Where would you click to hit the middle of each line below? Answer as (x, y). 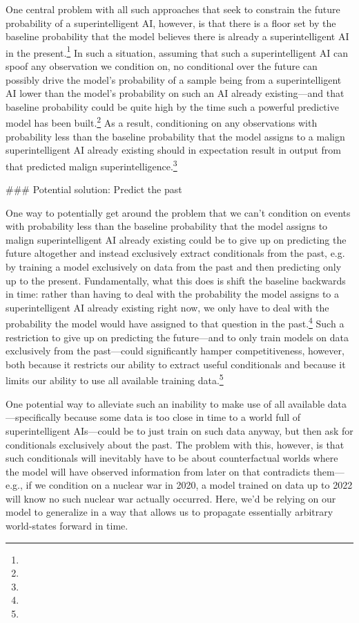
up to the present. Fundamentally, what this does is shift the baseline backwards (176, 280)
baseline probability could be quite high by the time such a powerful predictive (172, 106)
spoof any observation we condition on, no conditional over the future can (162, 66)
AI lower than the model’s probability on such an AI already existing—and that (175, 93)
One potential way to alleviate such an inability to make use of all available (165, 403)
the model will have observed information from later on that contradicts (158, 471)
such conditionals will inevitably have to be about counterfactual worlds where (172, 458)
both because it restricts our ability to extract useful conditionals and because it (176, 364)
